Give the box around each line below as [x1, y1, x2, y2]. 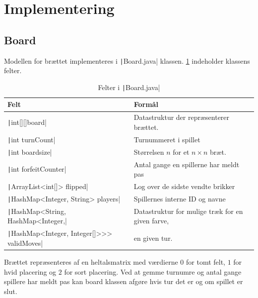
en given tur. [133, 233, 173, 243]
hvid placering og [4, 266, 57, 277]
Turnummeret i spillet [133, 134, 200, 144]
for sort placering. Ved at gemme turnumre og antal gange [64, 266, 242, 277]
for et [173, 146, 190, 157]
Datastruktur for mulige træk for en [133, 205, 243, 216]
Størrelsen [133, 146, 164, 157]
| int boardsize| [7, 146, 52, 157]
